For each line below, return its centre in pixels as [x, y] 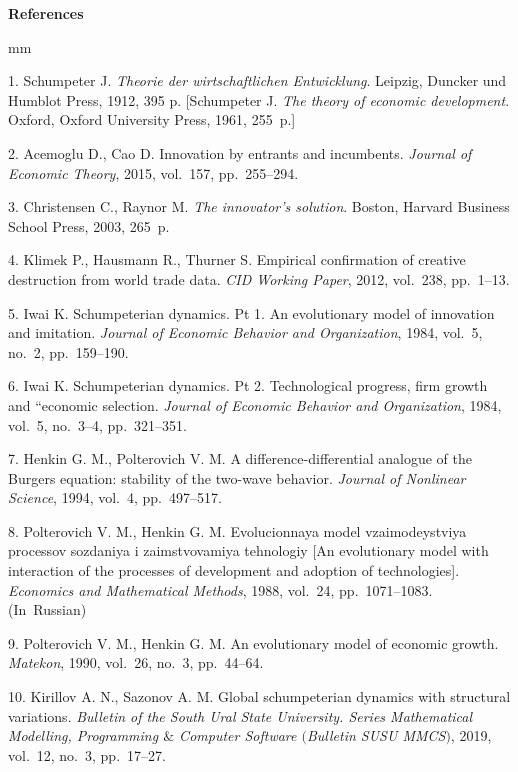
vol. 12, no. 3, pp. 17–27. [87, 754]
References [46, 13]
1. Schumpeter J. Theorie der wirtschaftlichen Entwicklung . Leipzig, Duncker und [257, 80]
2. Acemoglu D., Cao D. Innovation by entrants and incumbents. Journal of [240, 152]
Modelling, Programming [83, 735]
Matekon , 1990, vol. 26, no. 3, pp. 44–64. [136, 662]
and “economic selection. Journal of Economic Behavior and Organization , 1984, [255, 404]
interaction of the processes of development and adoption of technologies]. [234, 570]
